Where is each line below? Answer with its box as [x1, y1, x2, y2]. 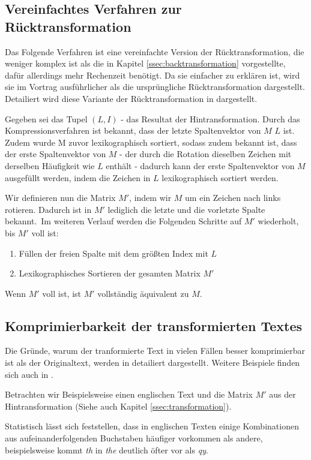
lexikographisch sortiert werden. [162, 171, 279, 184]
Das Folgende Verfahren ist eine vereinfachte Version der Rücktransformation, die [5, 45, 304, 58]
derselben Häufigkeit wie [5, 159, 95, 172]
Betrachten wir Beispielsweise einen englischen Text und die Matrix [5, 388, 253, 401]
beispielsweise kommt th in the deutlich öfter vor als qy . [5, 443, 208, 456]
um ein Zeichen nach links [185, 191, 281, 204]
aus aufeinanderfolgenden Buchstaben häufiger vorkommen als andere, [5, 432, 263, 444]
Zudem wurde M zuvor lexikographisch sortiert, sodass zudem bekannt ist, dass [5, 136, 297, 148]
